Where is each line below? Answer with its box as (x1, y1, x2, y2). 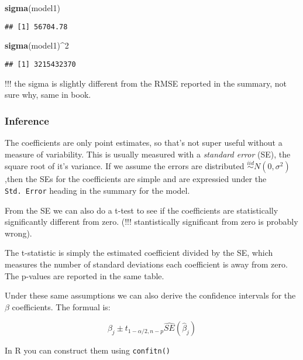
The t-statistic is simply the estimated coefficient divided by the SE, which (5, 246, 273, 259)
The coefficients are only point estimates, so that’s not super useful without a (5, 136, 283, 148)
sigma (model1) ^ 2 (5, 39, 69, 52)
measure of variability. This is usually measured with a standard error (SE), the (5, 148, 291, 160)
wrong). (5, 227, 32, 239)
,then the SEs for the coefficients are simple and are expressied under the (5, 173, 267, 185)
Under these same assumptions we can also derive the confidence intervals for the (5, 289, 296, 301)
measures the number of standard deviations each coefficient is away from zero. (5, 258, 288, 270)
